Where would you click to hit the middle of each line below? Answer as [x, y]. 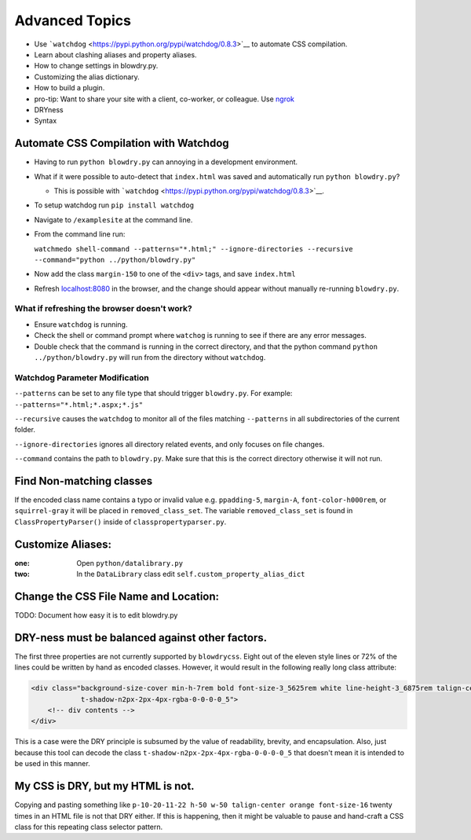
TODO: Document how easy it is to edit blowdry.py [96, 615]
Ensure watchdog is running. [81, 324]
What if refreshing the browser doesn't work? [103, 309]
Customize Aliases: [63, 544]
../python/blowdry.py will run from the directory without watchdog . [150, 358]
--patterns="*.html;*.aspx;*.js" [79, 404]
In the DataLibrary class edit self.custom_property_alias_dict [191, 574]
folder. [25, 430]
